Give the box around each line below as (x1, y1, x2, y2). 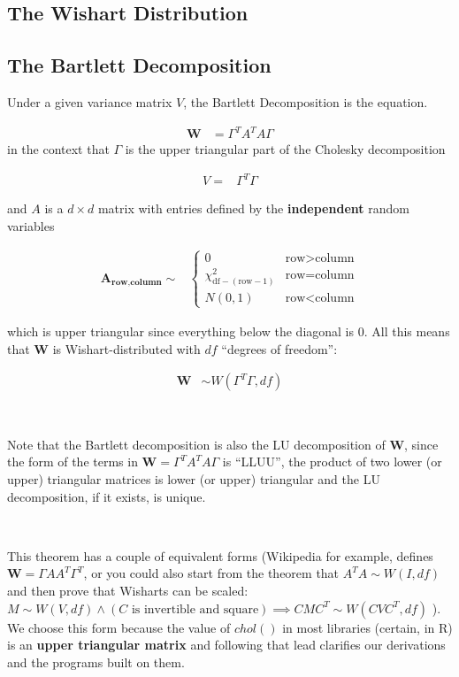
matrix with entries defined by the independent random (97, 199, 409, 218)
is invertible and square (131, 603, 259, 616)
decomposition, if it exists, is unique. (7, 487, 206, 505)
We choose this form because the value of (7, 618, 231, 636)
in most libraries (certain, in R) (282, 618, 453, 636)
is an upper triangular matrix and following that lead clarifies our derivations (7, 635, 446, 654)
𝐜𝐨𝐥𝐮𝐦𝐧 (130, 278, 162, 288)
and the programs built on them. (7, 652, 185, 671)
